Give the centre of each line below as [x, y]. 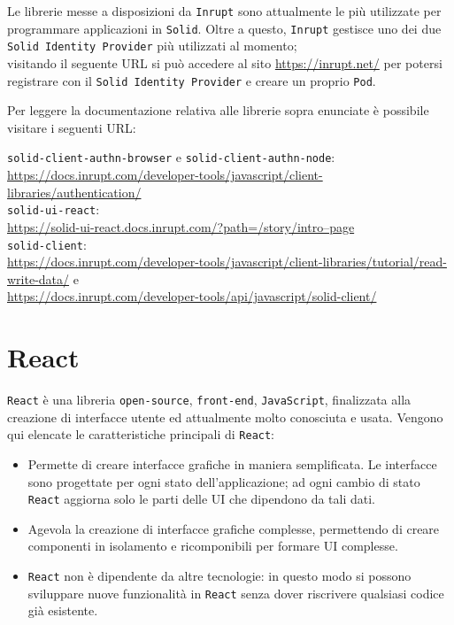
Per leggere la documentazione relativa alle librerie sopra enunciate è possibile [218, 110]
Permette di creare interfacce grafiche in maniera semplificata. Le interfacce [232, 463]
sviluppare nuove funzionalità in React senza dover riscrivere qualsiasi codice [236, 593]
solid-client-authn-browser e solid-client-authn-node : [171, 157]
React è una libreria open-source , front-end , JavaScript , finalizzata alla [209, 400]
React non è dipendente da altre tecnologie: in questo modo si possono [219, 575]
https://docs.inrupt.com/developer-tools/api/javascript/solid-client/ [192, 296]
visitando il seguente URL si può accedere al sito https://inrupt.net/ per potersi [225, 62]
